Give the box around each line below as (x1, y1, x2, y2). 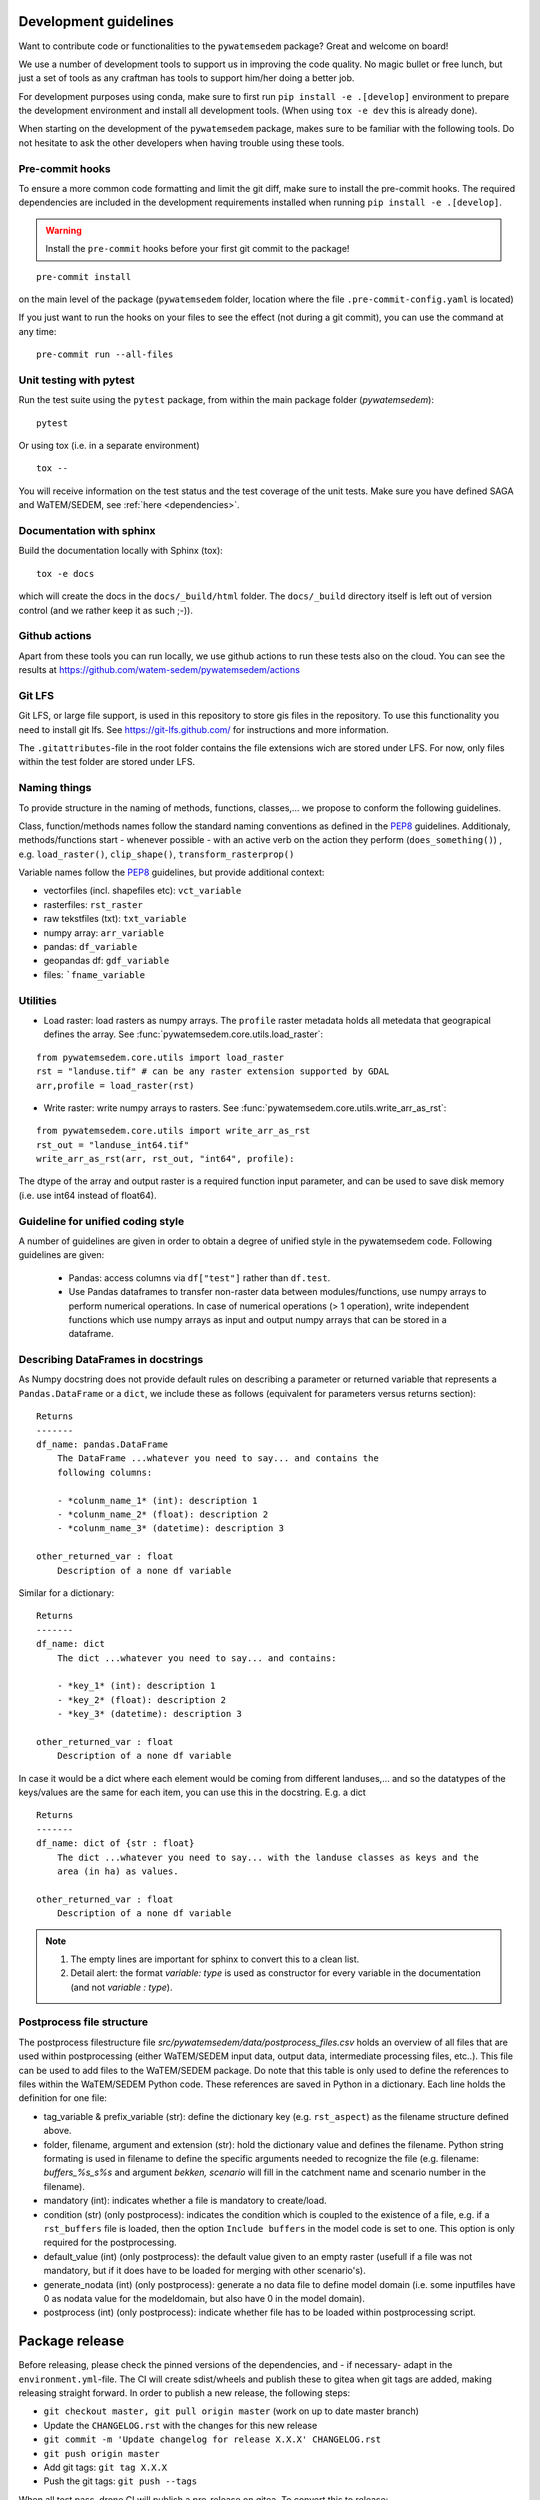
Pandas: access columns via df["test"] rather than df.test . (68, 1271, 331, 1284)
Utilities (18, 993, 57, 1007)
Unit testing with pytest (18, 373, 135, 387)
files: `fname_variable (43, 968, 145, 980)
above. (43, 2125, 72, 2137)
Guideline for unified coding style (18, 1214, 185, 1228)
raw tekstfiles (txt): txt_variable (43, 913, 187, 925)
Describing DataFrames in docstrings (18, 1353, 204, 1367)
